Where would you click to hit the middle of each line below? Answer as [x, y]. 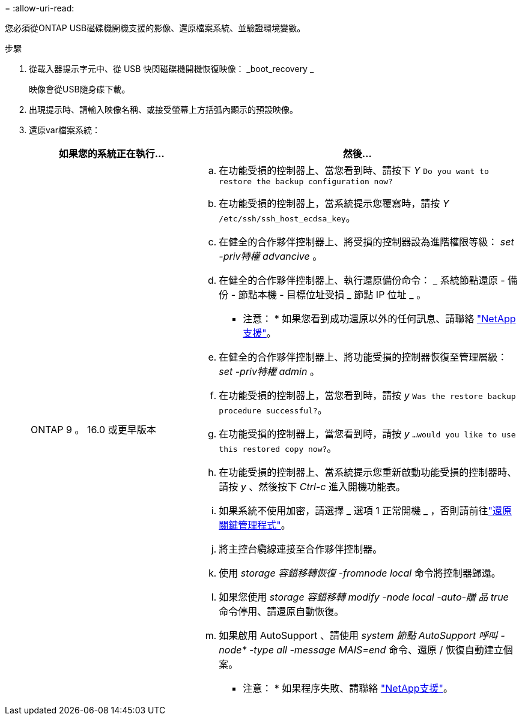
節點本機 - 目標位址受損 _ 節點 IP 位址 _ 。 [332, 295]
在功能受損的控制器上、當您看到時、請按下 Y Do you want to [354, 170]
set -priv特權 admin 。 [269, 371]
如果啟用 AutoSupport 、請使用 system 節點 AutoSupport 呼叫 [358, 635]
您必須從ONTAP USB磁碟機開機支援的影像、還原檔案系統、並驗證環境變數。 [155, 28]
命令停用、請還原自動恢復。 [281, 611]
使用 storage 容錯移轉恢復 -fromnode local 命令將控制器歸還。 [360, 573]
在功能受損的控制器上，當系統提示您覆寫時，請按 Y [334, 203]
